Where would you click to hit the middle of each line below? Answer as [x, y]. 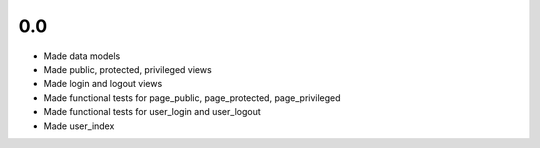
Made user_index [79, 126]
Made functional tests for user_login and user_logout [152, 112]
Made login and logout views [103, 84]
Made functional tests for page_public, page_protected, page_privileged [192, 97]
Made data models [82, 56]
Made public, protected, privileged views [127, 69]
